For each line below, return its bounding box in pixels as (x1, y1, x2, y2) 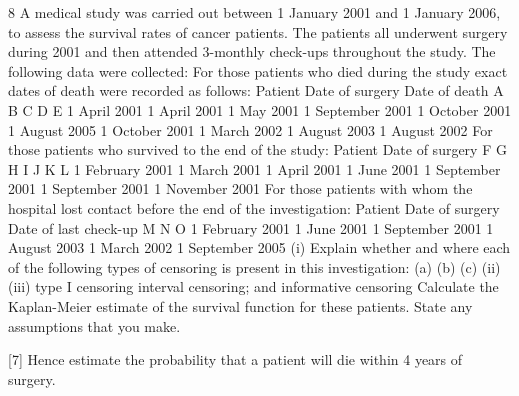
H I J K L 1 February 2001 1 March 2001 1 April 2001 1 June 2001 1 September (8, 158, 501, 179)
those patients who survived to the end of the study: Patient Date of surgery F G (8, 139, 507, 160)
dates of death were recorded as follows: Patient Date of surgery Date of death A (8, 80, 504, 101)
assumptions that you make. (8, 315, 181, 336)
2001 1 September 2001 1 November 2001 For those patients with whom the (8, 178, 473, 199)
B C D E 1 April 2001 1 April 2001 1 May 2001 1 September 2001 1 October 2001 (8, 99, 512, 120)
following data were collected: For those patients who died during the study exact (8, 60, 508, 81)
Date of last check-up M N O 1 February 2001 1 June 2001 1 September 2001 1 (8, 217, 494, 238)
